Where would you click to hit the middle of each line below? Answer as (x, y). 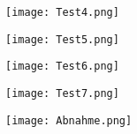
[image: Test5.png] (62, 39)
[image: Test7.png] (62, 93)
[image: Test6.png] (62, 67)
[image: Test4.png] (62, 12)
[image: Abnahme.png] (69, 120)
